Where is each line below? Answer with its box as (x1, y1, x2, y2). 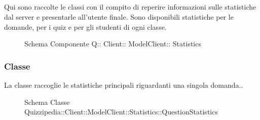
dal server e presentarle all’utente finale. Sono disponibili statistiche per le (4, 11, 234, 22)
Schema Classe (24, 96, 70, 107)
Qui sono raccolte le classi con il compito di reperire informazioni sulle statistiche (4, 2, 256, 12)
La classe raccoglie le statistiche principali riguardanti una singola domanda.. (4, 79, 243, 90)
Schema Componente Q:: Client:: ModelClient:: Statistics (24, 38, 201, 49)
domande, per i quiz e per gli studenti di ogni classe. (4, 21, 167, 32)
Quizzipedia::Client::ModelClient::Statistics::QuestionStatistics (24, 106, 218, 117)
